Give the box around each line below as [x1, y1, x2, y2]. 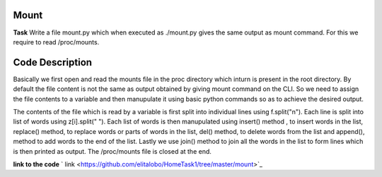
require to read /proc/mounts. [13, 37, 100, 46]
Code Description [13, 56, 92, 68]
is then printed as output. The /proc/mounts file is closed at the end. [13, 147, 212, 155]
